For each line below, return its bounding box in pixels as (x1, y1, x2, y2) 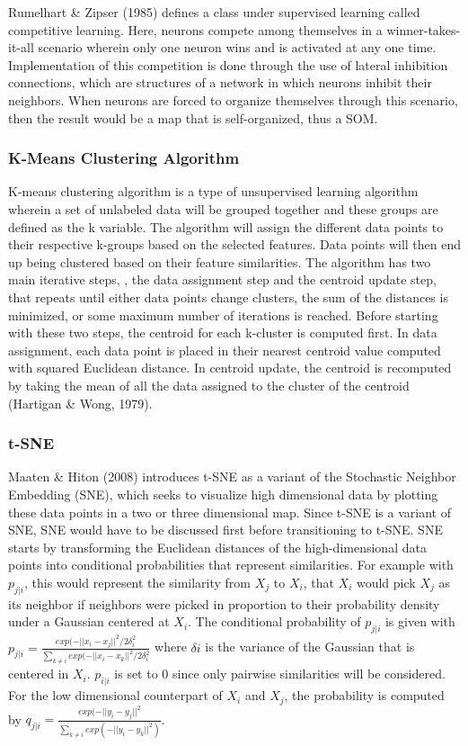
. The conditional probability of (188, 612, 361, 631)
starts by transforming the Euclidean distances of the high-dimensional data (8, 537, 427, 556)
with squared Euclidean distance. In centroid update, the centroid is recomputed (8, 358, 452, 377)
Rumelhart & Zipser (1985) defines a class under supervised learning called (8, 3, 420, 21)
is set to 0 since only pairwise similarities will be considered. (114, 664, 446, 683)
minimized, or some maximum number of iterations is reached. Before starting (8, 305, 438, 324)
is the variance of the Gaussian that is (205, 637, 415, 656)
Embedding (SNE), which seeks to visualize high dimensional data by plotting (8, 484, 438, 503)
